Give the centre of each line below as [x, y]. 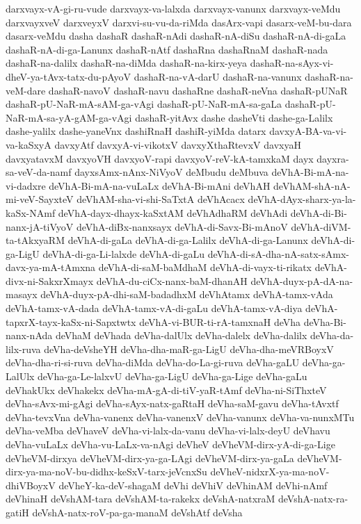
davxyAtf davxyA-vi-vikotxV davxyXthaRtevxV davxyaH [178, 144]
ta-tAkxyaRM [35, 240]
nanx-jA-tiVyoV [40, 226]
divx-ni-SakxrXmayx [50, 280]
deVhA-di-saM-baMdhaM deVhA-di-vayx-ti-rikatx [205, 267]
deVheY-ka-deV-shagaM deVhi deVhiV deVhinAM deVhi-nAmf [193, 485]
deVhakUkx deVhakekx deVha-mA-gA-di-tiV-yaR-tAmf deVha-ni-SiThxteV [166, 390]
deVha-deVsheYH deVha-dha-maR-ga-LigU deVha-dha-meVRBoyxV [189, 349]
